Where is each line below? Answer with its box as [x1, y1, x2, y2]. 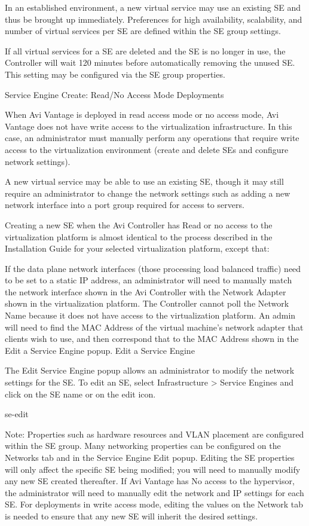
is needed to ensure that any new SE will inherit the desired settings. [5, 509, 258, 522]
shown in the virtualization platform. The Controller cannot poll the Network [5, 297, 289, 310]
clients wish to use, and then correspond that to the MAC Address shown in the [5, 332, 299, 345]
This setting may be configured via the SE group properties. [5, 68, 225, 80]
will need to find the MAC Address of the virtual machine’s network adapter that [5, 320, 304, 333]
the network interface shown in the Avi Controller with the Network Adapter [5, 285, 286, 298]
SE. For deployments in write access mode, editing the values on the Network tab [5, 498, 303, 510]
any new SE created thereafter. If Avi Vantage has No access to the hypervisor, [5, 475, 295, 487]
